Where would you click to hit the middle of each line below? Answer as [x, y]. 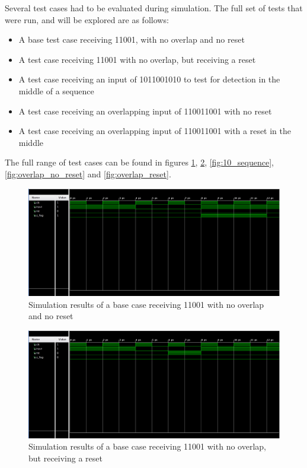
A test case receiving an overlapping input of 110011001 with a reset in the [155, 131]
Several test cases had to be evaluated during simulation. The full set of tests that [154, 8]
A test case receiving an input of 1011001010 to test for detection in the [149, 79]
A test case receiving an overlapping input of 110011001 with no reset [145, 111]
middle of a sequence [56, 90]
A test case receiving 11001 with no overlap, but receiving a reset [137, 59]
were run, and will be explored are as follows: [87, 19]
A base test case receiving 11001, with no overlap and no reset [132, 39]
